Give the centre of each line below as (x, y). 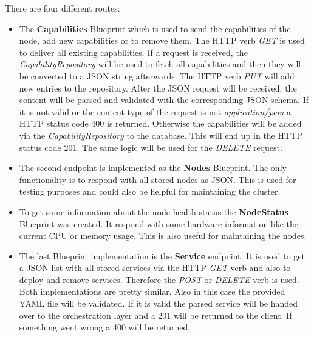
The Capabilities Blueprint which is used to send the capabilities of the (155, 28)
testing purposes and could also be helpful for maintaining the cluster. (150, 191)
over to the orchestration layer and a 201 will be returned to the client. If (155, 315)
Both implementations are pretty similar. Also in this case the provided (152, 291)
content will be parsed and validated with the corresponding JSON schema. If (164, 100)
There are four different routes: (63, 8)
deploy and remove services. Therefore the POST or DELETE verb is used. (159, 279)
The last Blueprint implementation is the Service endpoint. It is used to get (162, 255)
